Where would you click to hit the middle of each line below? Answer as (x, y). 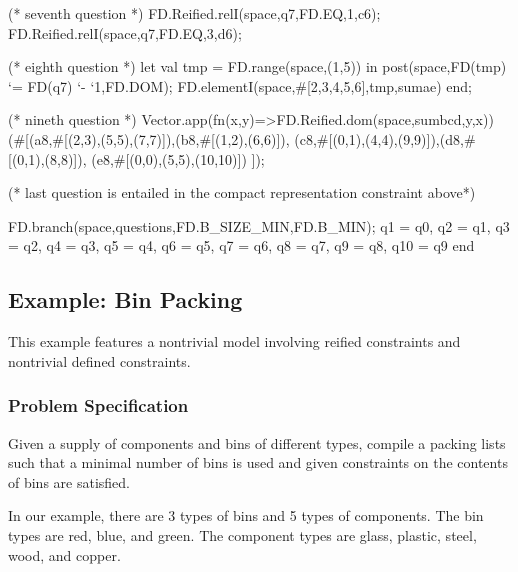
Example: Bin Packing (125, 299)
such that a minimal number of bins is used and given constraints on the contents (258, 462)
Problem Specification (98, 405)
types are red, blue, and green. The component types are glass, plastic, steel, (242, 534)
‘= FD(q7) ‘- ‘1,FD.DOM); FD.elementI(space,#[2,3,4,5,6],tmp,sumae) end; (240, 85)
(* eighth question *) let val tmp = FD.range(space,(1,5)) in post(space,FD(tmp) (257, 66)
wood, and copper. (64, 554)
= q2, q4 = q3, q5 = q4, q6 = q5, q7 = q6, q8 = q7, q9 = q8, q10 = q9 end (241, 245)
